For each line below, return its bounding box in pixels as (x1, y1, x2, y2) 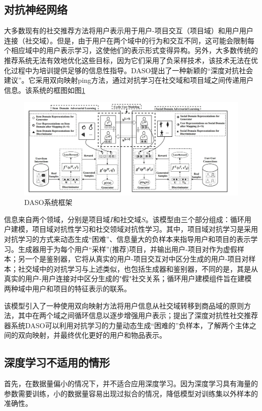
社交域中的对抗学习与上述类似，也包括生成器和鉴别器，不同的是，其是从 (18, 263, 258, 274)
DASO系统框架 (24, 197, 73, 208)
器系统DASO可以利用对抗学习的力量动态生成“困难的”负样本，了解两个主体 (4, 320, 249, 330)
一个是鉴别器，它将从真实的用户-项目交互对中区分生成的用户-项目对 (25, 253, 249, 264)
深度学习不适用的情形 (4, 354, 110, 370)
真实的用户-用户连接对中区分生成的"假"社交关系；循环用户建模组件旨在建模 (4, 273, 252, 284)
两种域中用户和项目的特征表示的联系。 (4, 283, 131, 293)
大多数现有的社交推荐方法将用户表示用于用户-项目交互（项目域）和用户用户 (4, 25, 253, 36)
